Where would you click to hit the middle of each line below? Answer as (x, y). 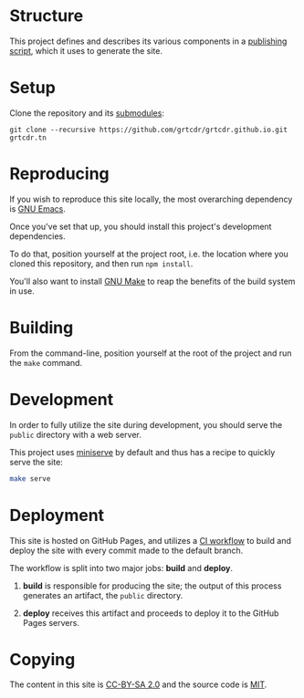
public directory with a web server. (75, 434)
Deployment (57, 515)
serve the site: (37, 462)
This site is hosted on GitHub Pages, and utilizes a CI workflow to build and (151, 540)
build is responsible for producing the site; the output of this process (152, 586)
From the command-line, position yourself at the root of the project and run (151, 353)
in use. (22, 291)
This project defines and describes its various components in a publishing (148, 41)
